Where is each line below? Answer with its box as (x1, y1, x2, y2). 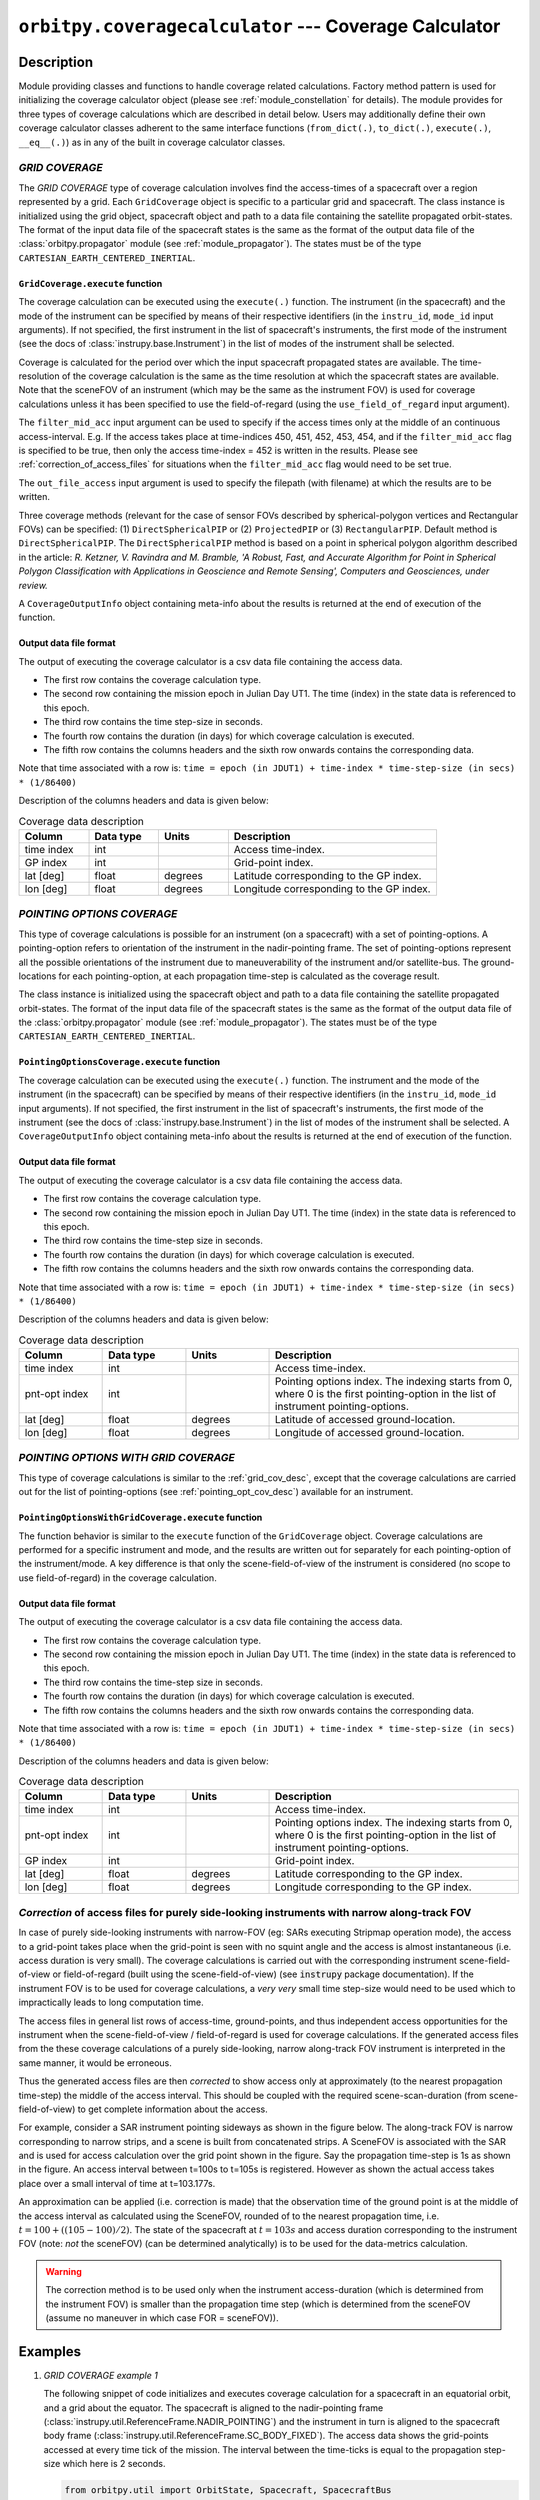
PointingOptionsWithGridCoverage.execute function (18, 1511, 263, 1524)
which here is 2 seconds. (62, 2458, 166, 2470)
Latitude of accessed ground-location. (275, 1413, 456, 1427)
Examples (18, 2343, 82, 2360)
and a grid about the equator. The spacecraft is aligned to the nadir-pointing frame (43, 2401, 384, 2414)
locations (18, 970, 57, 982)
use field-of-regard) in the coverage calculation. (18, 1571, 217, 1584)
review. (18, 579, 49, 591)
